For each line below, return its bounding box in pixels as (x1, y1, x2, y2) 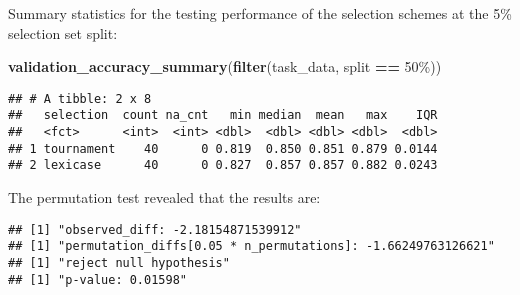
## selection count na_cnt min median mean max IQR (8, 108, 438, 123)
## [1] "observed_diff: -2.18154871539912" (8, 222, 302, 237)
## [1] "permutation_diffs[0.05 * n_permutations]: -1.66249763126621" (8, 239, 495, 254)
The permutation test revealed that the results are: (8, 187, 321, 208)
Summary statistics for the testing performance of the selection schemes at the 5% (8, 3, 512, 23)
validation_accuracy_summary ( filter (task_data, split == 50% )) (8, 56, 442, 77)
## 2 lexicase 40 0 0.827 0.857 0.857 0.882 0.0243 (8, 158, 438, 173)
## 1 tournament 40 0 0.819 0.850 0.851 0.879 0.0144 (8, 141, 438, 156)
